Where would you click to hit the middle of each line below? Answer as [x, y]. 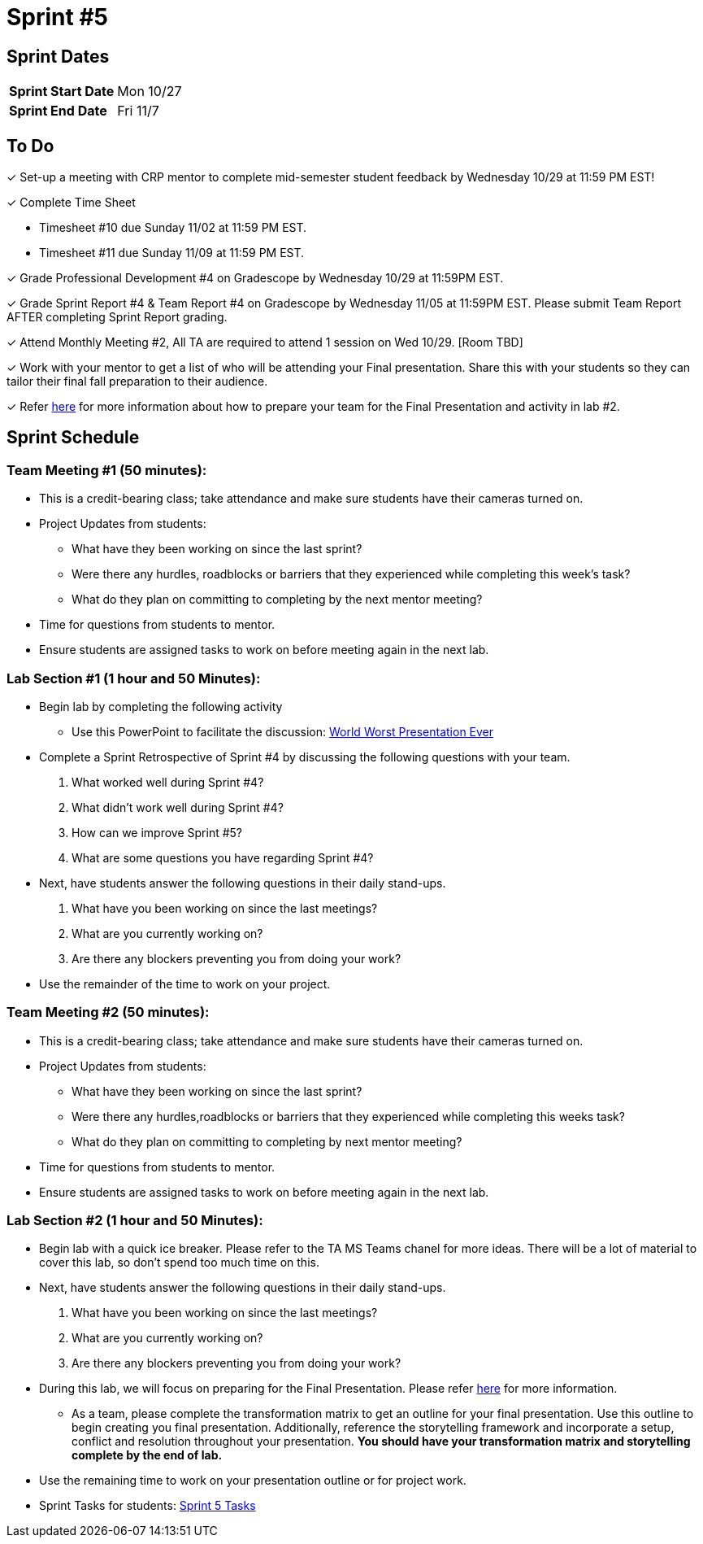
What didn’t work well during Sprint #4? [178, 807]
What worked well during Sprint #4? [168, 782]
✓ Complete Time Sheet [71, 203]
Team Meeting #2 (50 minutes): [108, 1012]
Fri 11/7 [138, 111]
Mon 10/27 [150, 92]
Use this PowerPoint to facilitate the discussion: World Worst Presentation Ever [283, 731]
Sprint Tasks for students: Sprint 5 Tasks [148, 1506]
